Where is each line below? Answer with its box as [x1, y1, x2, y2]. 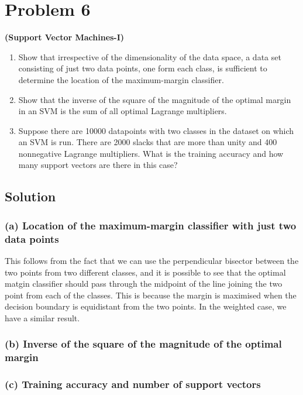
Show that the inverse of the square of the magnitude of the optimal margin [18, 93, 291, 105]
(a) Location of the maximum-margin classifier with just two [5, 218, 297, 232]
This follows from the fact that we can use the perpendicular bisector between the [5, 254, 299, 266]
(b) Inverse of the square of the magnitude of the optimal [5, 336, 282, 351]
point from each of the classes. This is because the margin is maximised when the [5, 288, 297, 301]
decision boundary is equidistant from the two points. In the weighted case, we [5, 300, 287, 312]
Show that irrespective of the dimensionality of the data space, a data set [18, 50, 281, 63]
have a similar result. [5, 311, 80, 324]
